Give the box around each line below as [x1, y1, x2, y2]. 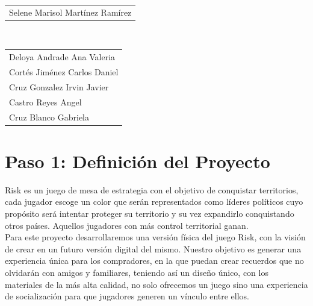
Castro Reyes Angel [9, 95, 82, 108]
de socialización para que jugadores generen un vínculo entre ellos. [5, 290, 249, 302]
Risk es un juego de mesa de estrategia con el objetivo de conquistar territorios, [5, 183, 299, 196]
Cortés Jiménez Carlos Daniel [9, 66, 119, 78]
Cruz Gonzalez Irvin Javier [9, 80, 109, 93]
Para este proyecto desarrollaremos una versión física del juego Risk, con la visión [5, 231, 306, 243]
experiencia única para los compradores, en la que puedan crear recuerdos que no [5, 254, 304, 267]
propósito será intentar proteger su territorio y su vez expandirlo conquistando [5, 207, 294, 219]
